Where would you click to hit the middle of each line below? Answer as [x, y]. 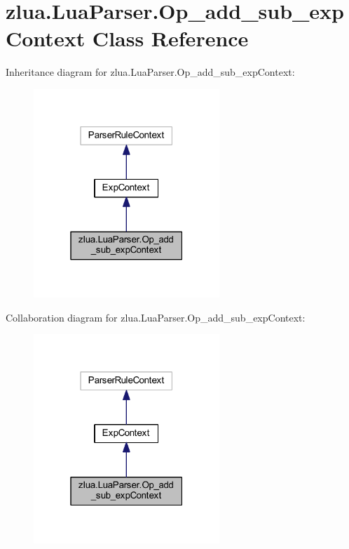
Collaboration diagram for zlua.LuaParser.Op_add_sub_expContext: [156, 317]
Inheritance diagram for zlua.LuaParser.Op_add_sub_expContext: [150, 72]
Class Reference [170, 38]
